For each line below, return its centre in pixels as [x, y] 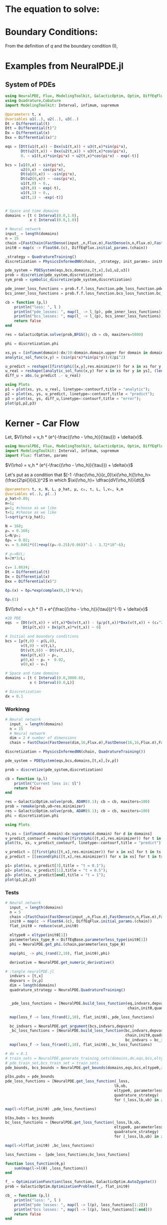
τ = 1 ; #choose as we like [31, 513]
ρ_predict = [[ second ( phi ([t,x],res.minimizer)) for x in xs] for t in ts [84, 857]
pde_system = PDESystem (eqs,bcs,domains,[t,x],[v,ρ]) [62, 761]
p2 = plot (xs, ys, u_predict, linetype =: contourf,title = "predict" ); [80, 394]
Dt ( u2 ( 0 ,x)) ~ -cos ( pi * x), [49, 179]
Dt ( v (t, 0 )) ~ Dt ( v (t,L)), [47, 650]
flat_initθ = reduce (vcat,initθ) [44, 926]
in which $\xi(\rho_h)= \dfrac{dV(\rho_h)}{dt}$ [97, 480]
